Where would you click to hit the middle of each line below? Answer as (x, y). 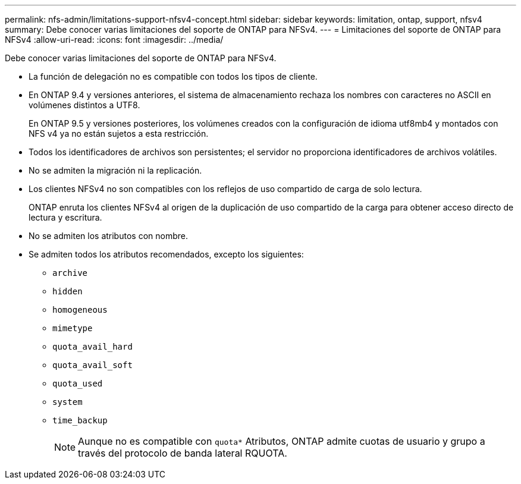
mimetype (73, 328)
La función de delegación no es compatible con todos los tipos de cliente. (173, 76)
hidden (68, 291)
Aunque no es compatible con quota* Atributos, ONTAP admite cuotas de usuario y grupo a (282, 441)
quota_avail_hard (92, 347)
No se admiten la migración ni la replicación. (115, 170)
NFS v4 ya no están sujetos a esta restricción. (119, 133)
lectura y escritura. (65, 217)
